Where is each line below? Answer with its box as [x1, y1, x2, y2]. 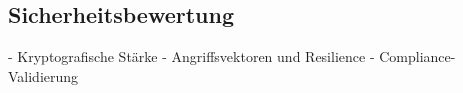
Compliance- [379, 46, 456, 67]
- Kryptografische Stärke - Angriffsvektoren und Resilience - [8, 46, 375, 67]
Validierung [8, 65, 79, 86]
